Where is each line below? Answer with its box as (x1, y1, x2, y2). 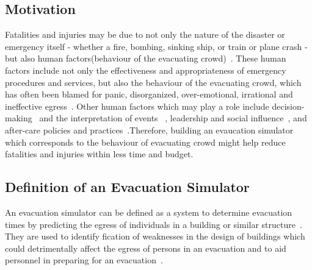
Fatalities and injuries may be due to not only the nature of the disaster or (5, 28, 285, 41)
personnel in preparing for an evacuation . (5, 254, 163, 266)
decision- (272, 99, 305, 112)
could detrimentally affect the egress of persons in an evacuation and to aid (5, 241, 286, 254)
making (5, 112, 32, 124)
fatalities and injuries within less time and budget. (5, 147, 194, 160)
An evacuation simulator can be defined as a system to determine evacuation (5, 205, 292, 218)
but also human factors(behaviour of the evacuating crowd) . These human (5, 52, 286, 65)
